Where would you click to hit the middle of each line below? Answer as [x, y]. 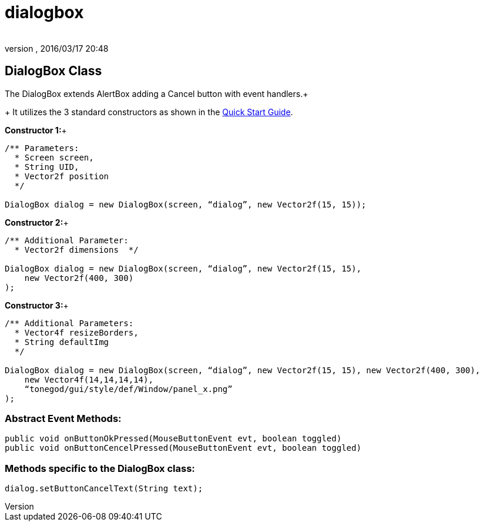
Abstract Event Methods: [63, 418]
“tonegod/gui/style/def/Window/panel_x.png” [128, 389]
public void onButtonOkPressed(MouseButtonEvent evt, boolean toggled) [173, 439]
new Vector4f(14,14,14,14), [89, 379]
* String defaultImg [62, 342]
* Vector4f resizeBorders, [76, 332]
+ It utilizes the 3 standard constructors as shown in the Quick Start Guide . [149, 112]
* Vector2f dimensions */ [76, 249]
